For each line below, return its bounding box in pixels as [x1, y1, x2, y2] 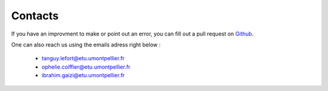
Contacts [11, 9, 59, 22]
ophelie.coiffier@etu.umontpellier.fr [41, 63, 131, 71]
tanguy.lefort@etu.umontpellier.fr [41, 55, 125, 62]
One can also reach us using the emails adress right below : [11, 41, 161, 48]
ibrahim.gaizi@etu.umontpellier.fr [41, 72, 125, 79]
